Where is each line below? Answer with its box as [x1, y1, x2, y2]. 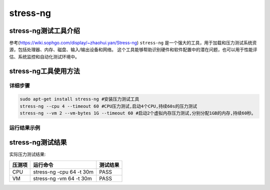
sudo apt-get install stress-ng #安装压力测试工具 [19, 96, 139, 102]
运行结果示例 [9, 124, 40, 131]
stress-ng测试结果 [9, 138, 67, 147]
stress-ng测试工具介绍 [9, 26, 80, 35]
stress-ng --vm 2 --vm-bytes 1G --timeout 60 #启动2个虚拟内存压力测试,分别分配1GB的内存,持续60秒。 [19, 110, 256, 116]
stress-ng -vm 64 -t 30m [33, 175, 92, 182]
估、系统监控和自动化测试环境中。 [9, 53, 79, 59]
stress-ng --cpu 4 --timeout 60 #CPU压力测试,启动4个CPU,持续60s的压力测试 [19, 103, 197, 109]
